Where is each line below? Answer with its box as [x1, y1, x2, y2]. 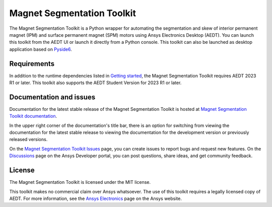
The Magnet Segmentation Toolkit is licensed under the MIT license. [9, 179, 151, 185]
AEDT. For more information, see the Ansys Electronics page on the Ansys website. [9, 195, 182, 201]
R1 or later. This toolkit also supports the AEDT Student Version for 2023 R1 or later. [9, 80, 182, 86]
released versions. [9, 136, 48, 143]
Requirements [9, 59, 55, 68]
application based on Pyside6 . [9, 46, 73, 52]
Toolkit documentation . [9, 113, 57, 119]
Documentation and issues [9, 93, 96, 101]
